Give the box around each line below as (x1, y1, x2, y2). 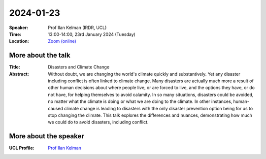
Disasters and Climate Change (48, 64, 110, 70)
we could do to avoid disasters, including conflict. (48, 119, 149, 125)
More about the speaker (9, 132, 84, 140)
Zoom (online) (48, 38, 76, 44)
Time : (9, 31, 22, 37)
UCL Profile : (9, 145, 34, 151)
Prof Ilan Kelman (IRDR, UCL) (48, 25, 107, 31)
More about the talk (9, 51, 71, 60)
